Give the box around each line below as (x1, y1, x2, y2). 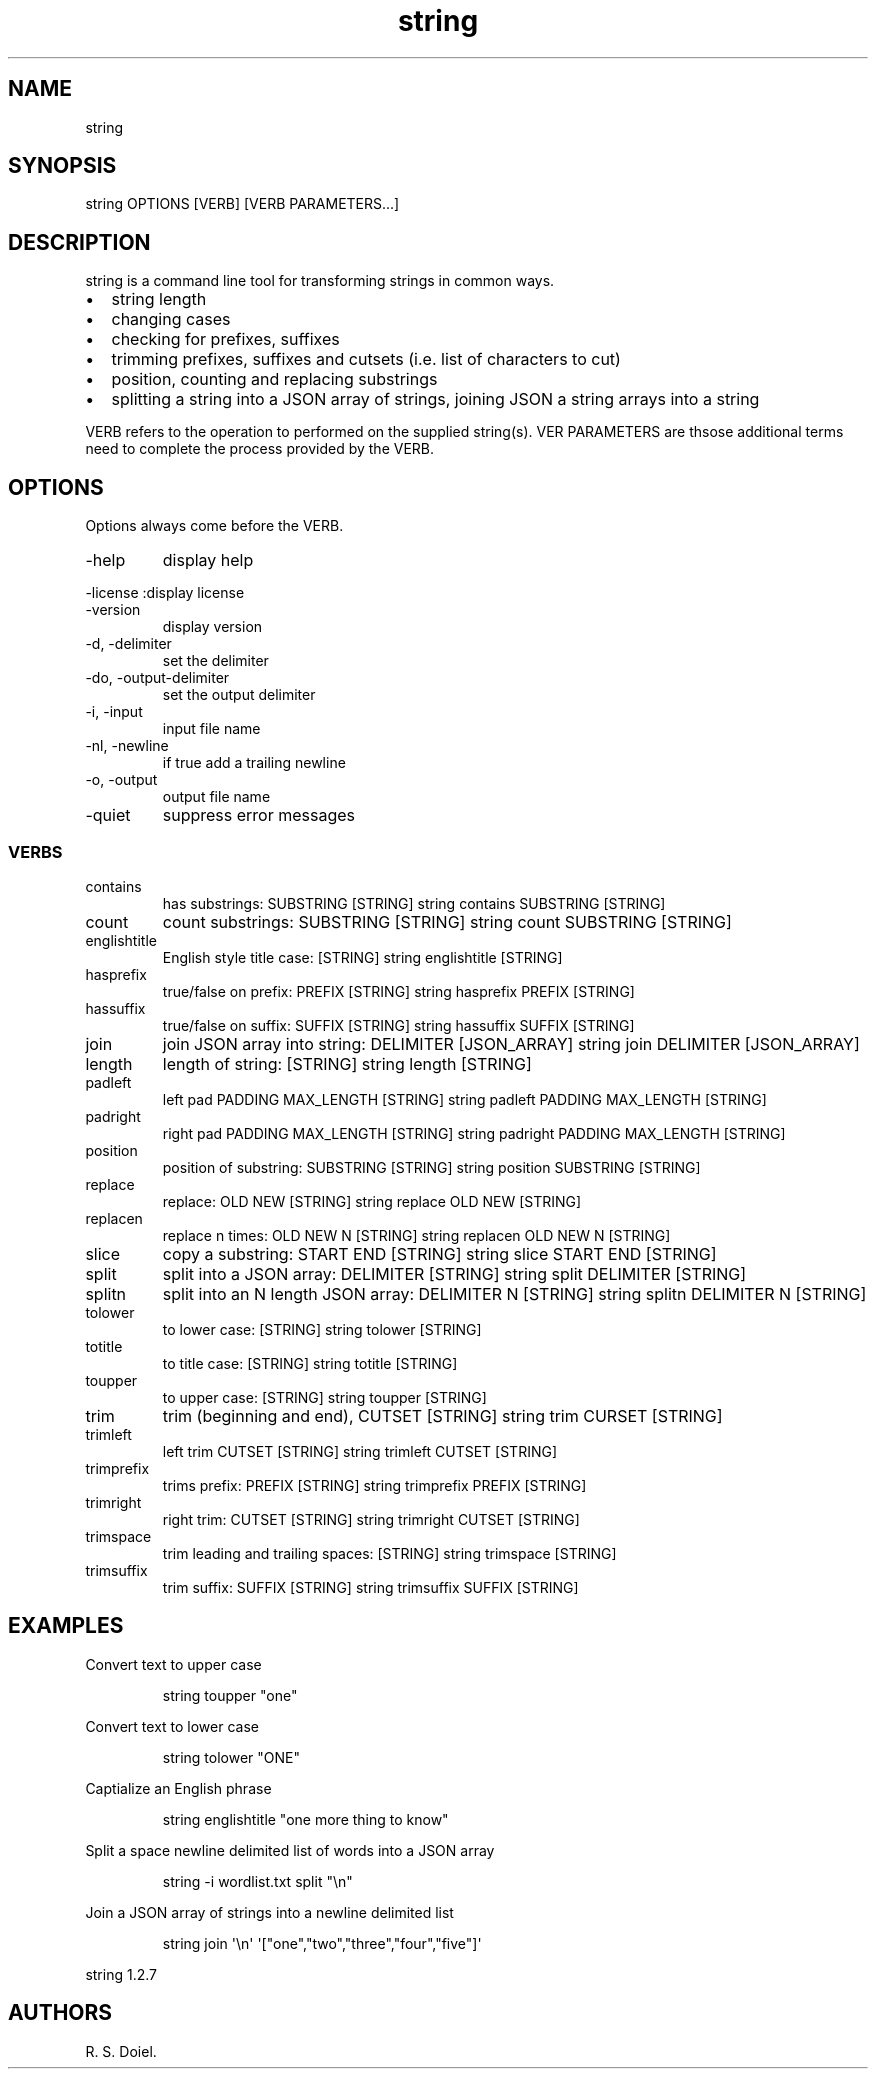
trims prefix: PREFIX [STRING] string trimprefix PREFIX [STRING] (162, 1476, 587, 1494)
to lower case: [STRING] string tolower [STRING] (162, 1320, 482, 1338)
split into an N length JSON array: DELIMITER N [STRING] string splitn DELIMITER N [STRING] (162, 1283, 867, 1304)
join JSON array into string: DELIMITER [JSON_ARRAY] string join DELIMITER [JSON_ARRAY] (162, 1033, 860, 1054)
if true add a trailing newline (162, 754, 346, 772)
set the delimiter (162, 652, 269, 670)
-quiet (85, 805, 131, 826)
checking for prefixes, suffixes (111, 329, 340, 350)
